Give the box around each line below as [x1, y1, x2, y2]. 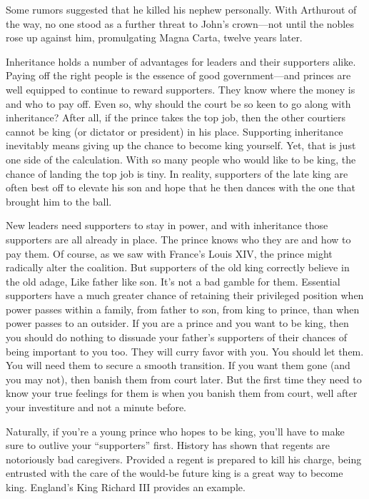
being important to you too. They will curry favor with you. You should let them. [6, 343, 364, 358]
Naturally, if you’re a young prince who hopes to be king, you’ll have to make [6, 423, 345, 438]
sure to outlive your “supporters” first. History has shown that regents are [6, 438, 330, 453]
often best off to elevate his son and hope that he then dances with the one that [6, 180, 355, 195]
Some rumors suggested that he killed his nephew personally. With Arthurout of [6, 2, 357, 16]
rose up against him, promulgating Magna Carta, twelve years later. [6, 30, 303, 45]
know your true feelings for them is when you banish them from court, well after [6, 385, 358, 400]
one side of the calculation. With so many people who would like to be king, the [6, 151, 356, 166]
